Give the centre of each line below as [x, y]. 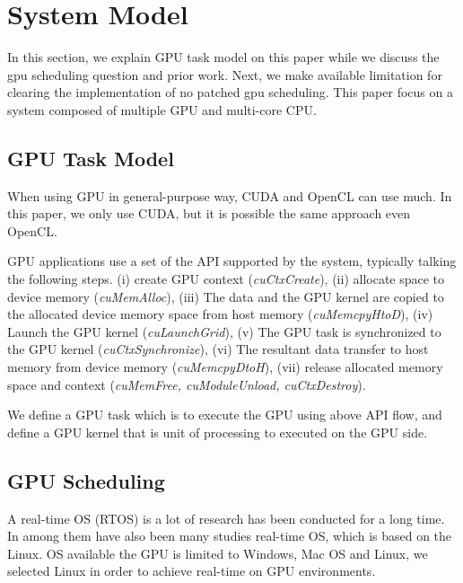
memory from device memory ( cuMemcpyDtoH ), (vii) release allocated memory [225, 367]
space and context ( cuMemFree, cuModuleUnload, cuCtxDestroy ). [187, 384]
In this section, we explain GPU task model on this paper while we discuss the [223, 57]
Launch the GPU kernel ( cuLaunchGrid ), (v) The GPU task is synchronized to [224, 331]
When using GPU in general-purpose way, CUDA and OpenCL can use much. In [230, 195]
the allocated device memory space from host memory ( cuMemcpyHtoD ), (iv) [220, 314]
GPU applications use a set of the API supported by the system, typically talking [232, 261]
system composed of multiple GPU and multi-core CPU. [162, 109]
